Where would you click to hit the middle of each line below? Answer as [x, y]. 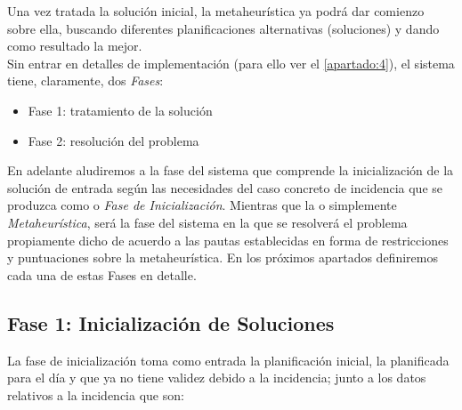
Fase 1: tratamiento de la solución [120, 110]
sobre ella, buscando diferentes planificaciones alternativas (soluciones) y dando [223, 28]
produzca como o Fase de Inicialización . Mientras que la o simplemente [202, 205]
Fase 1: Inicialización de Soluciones [171, 322]
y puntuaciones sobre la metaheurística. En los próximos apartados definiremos [223, 257]
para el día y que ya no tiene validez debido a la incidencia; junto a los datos [217, 378]
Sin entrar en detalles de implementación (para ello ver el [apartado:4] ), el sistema [231, 63]
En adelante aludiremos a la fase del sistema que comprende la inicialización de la [231, 170]
